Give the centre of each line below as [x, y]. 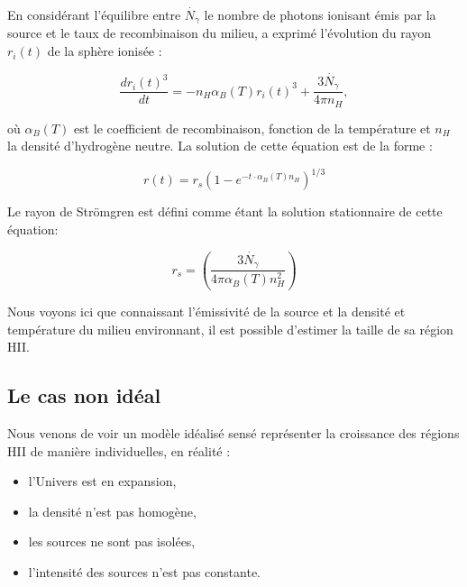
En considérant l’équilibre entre [94, 14]
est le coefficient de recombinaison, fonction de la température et [252, 128]
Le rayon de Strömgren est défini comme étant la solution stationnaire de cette [225, 211]
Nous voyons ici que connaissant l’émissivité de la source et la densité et [206, 311]
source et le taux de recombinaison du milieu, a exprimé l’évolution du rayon [220, 33]
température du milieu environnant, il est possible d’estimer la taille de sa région [230, 329]
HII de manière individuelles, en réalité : [119, 450]
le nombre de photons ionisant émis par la [320, 14]
